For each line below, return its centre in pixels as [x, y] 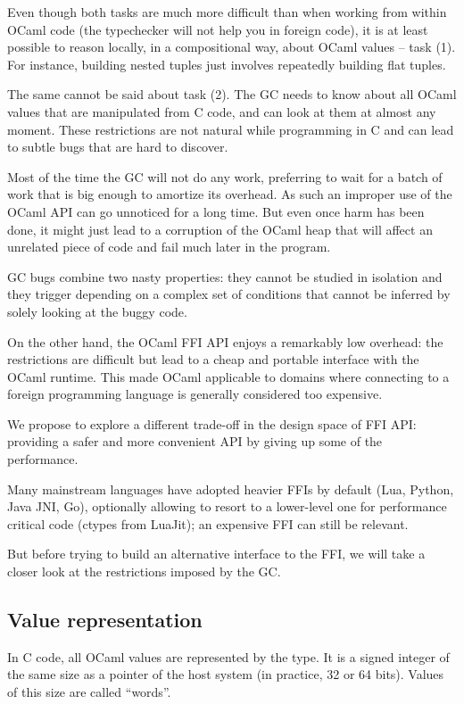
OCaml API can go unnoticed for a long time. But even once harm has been [216, 211]
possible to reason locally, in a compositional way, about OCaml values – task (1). [232, 47]
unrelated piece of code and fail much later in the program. [169, 247]
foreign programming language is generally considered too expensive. [195, 394]
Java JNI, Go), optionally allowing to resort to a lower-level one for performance [227, 506]
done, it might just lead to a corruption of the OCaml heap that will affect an [220, 229]
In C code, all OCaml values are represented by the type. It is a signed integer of [228, 656]
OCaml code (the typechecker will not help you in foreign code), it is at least [218, 29]
